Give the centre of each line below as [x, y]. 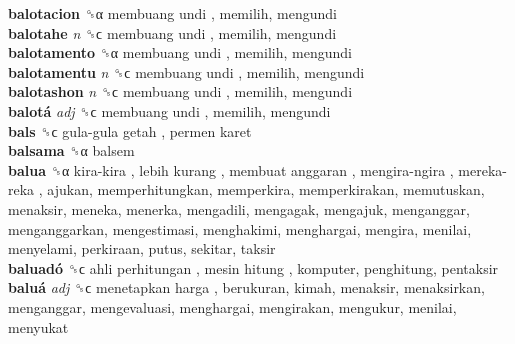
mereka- [483, 169]
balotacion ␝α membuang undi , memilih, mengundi [172, 13]
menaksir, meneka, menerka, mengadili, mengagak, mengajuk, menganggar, [239, 208]
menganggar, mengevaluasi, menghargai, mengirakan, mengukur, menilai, [232, 306]
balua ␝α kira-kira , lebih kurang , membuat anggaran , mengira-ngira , [231, 169]
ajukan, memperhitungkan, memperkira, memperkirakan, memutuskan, [266, 189]
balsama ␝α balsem [71, 150]
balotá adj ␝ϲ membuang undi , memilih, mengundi [169, 110]
